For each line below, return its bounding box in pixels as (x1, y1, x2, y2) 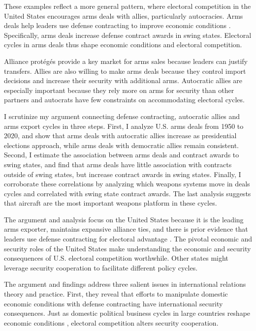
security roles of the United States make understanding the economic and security (4, 243, 251, 253)
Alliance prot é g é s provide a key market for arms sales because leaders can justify (4, 56, 248, 66)
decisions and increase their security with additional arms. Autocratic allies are (4, 75, 243, 86)
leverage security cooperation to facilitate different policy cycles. (4, 262, 198, 272)
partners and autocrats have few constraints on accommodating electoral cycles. (4, 94, 245, 105)
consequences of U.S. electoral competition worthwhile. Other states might (4, 253, 228, 263)
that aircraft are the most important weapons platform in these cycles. (4, 198, 217, 208)
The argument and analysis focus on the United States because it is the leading (4, 214, 244, 224)
